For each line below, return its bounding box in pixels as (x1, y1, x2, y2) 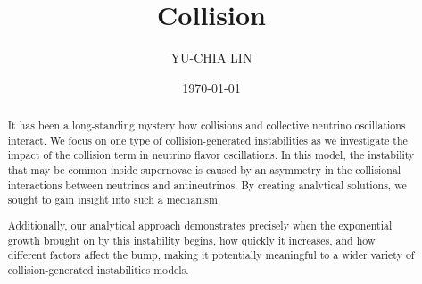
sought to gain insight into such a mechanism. (7, 192, 221, 207)
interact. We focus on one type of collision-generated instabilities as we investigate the (7, 132, 408, 147)
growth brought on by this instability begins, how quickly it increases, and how (7, 232, 376, 247)
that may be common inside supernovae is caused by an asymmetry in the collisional (7, 163, 401, 178)
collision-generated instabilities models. (7, 262, 189, 277)
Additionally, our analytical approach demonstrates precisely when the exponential (7, 217, 393, 232)
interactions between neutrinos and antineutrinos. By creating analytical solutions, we (7, 177, 407, 192)
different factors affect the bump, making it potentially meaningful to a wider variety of (7, 247, 415, 263)
